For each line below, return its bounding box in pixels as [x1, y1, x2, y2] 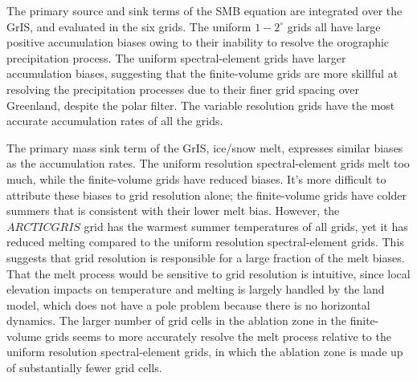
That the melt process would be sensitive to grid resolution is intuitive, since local [6, 265, 411, 282]
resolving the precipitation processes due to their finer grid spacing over [6, 80, 359, 97]
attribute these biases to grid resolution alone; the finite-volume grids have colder [6, 186, 407, 203]
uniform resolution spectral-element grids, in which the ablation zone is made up [6, 343, 403, 360]
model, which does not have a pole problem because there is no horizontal [6, 296, 370, 313]
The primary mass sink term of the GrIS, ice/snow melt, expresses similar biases [6, 139, 403, 156]
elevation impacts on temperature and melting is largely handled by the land [6, 281, 385, 298]
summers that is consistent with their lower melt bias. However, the [6, 202, 340, 219]
